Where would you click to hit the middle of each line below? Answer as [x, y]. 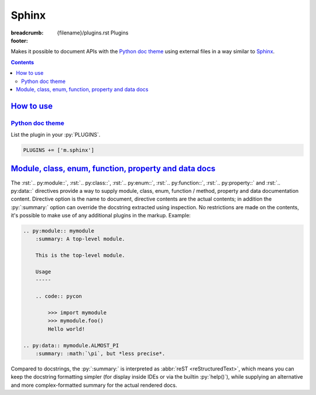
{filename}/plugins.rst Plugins [93, 33]
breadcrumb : [27, 33]
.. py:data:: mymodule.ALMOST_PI [71, 345]
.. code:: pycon [59, 296]
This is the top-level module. [80, 255]
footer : [20, 40]
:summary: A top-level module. [80, 239]
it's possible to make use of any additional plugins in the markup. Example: [101, 216]
